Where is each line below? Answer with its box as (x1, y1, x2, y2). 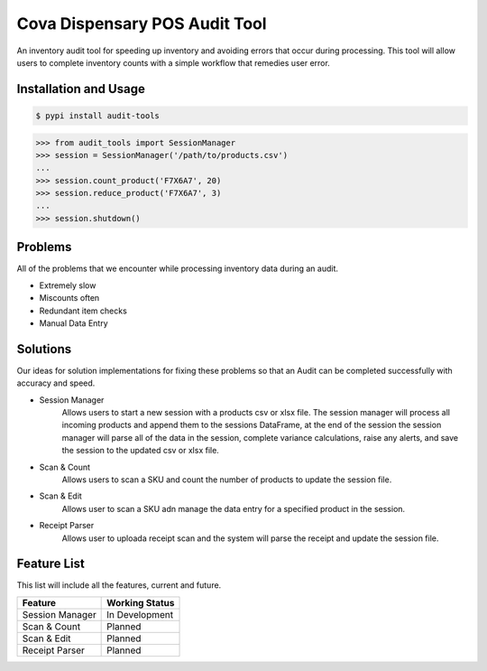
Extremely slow (39, 280, 96, 291)
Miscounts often (39, 293, 100, 303)
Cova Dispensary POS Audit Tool (16, 14, 267, 33)
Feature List (16, 556, 85, 572)
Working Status (106, 596, 175, 609)
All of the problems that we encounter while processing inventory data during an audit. (16, 263, 338, 275)
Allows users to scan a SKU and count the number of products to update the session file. (61, 474, 392, 485)
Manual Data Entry (39, 317, 108, 329)
